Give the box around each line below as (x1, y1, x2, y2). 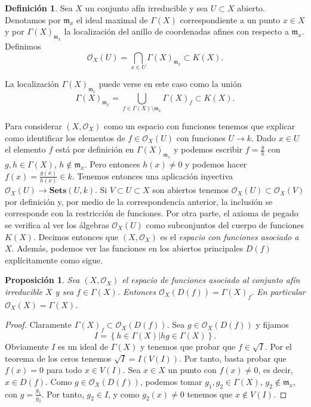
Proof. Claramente (5, 318, 72, 331)
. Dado (251, 131, 276, 144)
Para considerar (5, 120, 62, 132)
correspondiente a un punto (180, 13, 281, 26)
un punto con (168, 363, 217, 376)
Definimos (5, 39, 41, 52)
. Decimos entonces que (33, 230, 119, 243)
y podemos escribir (174, 143, 243, 156)
